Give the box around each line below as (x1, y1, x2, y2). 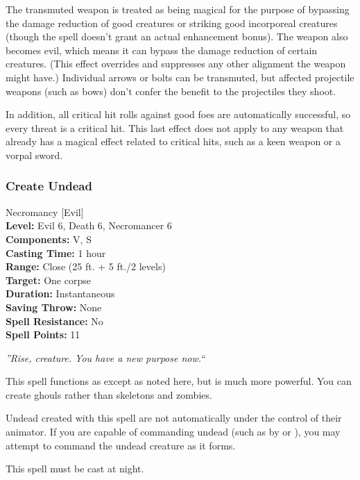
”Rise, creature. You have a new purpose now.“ (6, 350, 205, 365)
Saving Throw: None (6, 299, 102, 314)
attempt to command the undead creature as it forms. (6, 438, 236, 452)
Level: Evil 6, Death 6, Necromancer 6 (6, 218, 172, 233)
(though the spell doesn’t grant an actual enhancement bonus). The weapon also (6, 29, 348, 44)
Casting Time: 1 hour (6, 245, 106, 260)
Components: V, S (6, 231, 92, 246)
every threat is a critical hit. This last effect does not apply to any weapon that (6, 120, 344, 135)
